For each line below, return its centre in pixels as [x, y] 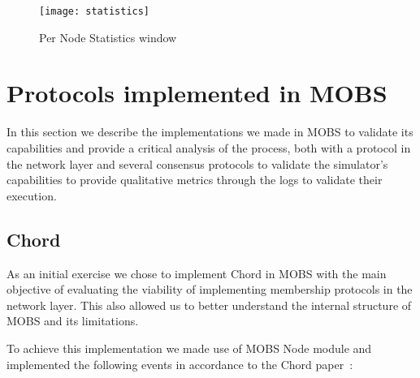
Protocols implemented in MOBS [197, 93]
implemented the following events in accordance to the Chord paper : [180, 364]
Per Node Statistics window [108, 37]
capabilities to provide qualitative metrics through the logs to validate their [195, 180]
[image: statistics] [95, 11]
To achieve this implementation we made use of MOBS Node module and [189, 348]
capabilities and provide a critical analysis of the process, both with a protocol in [209, 147]
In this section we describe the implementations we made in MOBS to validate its [210, 132]
